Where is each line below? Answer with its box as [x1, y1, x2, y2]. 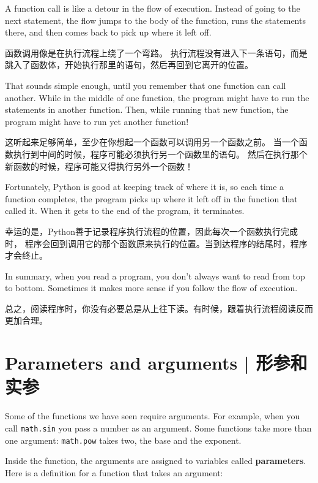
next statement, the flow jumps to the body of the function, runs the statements [5, 13, 306, 26]
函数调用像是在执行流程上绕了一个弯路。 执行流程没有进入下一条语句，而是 [5, 46, 308, 59]
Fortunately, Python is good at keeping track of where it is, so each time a [5, 180, 284, 193]
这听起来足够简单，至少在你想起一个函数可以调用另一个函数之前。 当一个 [5, 135, 299, 148]
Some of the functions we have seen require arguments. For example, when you [5, 409, 300, 422]
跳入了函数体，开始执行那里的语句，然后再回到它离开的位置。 [5, 58, 253, 71]
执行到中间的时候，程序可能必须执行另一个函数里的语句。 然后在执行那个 [13, 147, 308, 160]
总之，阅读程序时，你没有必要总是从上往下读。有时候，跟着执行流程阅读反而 [5, 302, 313, 314]
